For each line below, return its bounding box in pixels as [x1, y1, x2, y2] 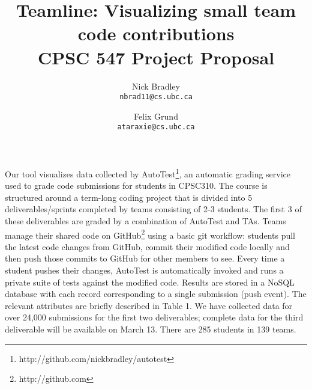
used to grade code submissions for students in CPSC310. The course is [5, 179, 268, 192]
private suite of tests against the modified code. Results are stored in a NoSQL [5, 275, 295, 288]
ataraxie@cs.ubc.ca [117, 123, 195, 132]
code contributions [77, 21, 235, 46]
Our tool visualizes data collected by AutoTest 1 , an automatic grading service [5, 166, 291, 180]
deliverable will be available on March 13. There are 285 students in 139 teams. [5, 323, 296, 335]
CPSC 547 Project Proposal [37, 44, 275, 69]
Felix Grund [134, 109, 178, 122]
